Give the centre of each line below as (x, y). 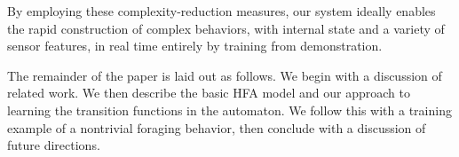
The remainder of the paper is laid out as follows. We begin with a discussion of (225, 75)
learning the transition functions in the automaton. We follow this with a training (229, 110)
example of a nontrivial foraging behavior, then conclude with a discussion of (217, 127)
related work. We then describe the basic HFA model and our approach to (209, 93)
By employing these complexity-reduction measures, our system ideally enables (222, 11)
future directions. (54, 145)
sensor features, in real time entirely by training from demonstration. (195, 46)
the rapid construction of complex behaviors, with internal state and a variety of (226, 28)
